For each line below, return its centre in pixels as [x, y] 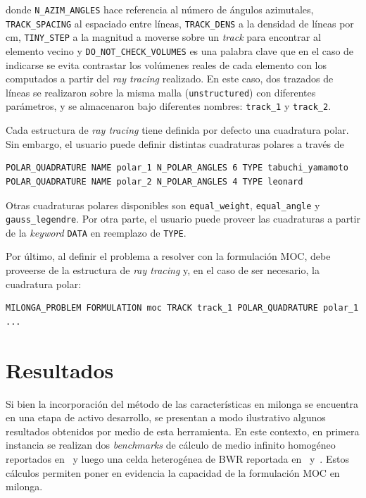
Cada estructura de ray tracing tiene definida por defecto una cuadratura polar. [177, 130]
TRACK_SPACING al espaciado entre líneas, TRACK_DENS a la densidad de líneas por [180, 23]
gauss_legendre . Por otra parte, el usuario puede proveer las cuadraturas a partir [183, 219]
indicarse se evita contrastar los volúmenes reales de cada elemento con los [166, 64]
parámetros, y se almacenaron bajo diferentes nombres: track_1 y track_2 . [169, 106]
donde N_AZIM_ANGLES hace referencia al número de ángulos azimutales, [160, 9]
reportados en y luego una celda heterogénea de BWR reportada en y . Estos [177, 458]
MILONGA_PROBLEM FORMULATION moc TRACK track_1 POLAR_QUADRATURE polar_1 [182, 308]
